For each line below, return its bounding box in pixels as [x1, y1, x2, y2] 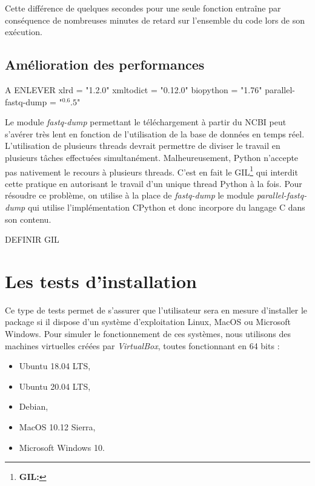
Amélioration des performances [5, 55, 205, 74]
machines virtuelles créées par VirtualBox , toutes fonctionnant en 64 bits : [5, 339, 280, 352]
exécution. [5, 25, 42, 38]
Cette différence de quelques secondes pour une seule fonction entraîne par [5, 2, 281, 14]
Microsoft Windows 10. [19, 441, 105, 453]
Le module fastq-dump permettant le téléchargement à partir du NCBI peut [5, 116, 287, 128]
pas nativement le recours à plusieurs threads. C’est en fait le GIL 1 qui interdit [5, 163, 298, 178]
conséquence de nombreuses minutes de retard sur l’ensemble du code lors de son [5, 13, 305, 26]
